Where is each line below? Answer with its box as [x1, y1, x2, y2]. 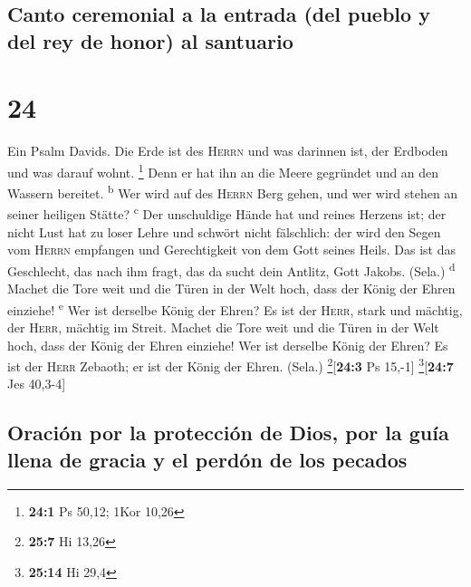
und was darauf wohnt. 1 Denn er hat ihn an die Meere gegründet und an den [7, 159, 439, 181]
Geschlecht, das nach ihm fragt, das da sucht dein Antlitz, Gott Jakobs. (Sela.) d [7, 258, 456, 280]
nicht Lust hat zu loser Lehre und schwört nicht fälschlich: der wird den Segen [7, 222, 441, 241]
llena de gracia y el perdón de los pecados [7, 445, 408, 473]
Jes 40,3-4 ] [7, 374, 66, 393]
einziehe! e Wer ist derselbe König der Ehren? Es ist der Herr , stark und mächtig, [7, 297, 463, 319]
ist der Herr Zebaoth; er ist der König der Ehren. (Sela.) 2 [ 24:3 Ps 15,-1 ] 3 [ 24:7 [7, 354, 454, 375]
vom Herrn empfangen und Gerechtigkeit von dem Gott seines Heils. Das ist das [7, 240, 456, 259]
